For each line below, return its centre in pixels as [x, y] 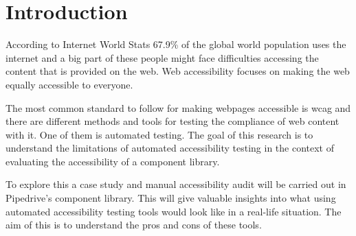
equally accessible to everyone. [69, 84]
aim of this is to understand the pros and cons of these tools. [134, 225]
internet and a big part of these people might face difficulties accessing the [162, 57]
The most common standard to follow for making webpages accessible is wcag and [178, 107]
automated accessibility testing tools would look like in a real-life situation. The [174, 211]
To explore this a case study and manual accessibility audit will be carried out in [176, 184]
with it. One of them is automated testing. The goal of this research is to [159, 134]
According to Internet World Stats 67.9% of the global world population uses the [176, 44]
